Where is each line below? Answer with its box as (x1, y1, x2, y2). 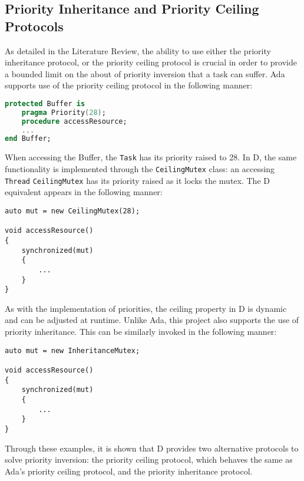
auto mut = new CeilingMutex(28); (5, 206, 140, 215)
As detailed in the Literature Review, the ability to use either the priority (5, 44, 271, 57)
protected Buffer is (5, 99, 85, 108)
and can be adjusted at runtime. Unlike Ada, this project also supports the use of (5, 314, 299, 326)
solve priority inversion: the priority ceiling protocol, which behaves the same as (5, 453, 293, 466)
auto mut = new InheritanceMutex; (5, 346, 140, 355)
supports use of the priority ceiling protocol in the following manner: (5, 79, 253, 91)
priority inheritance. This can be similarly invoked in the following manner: (5, 325, 277, 337)
